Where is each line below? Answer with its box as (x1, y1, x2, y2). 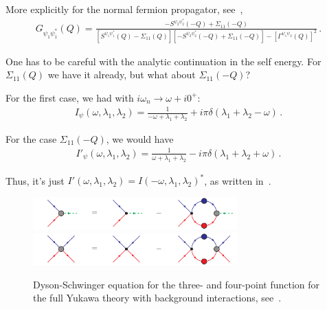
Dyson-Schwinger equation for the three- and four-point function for (33, 277, 320, 291)
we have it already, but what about (47, 67, 196, 82)
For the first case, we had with (5, 90, 134, 104)
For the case (5, 131, 57, 146)
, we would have (106, 131, 174, 146)
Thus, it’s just (5, 173, 65, 187)
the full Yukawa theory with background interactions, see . (33, 290, 282, 305)
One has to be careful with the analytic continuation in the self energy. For (5, 54, 322, 68)
